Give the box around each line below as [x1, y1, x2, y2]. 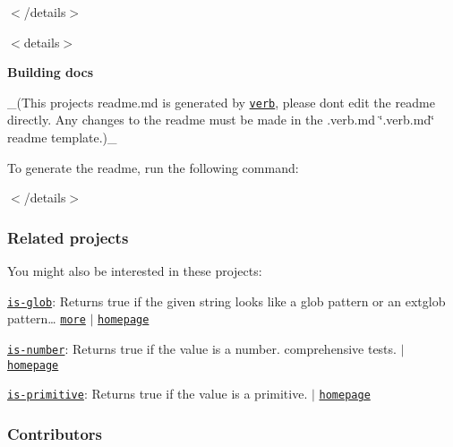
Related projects [7, 226, 129, 248]
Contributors [7, 422, 103, 444]
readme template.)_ [7, 128, 117, 147]
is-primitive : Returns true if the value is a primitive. [7, 384, 308, 403]
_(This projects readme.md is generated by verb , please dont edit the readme [7, 92, 435, 111]
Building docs [7, 63, 94, 82]
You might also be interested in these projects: [7, 262, 262, 280]
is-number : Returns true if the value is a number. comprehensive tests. [7, 339, 397, 357]
